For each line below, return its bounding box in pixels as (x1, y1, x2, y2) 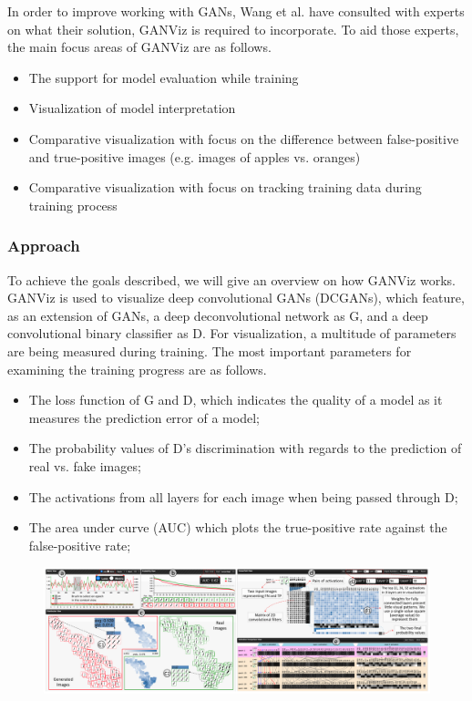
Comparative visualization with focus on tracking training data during (28, 178, 422, 197)
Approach (7, 234, 80, 257)
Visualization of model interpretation (28, 98, 236, 118)
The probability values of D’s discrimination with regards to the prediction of (28, 438, 462, 458)
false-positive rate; (28, 535, 131, 554)
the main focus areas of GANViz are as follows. (7, 37, 272, 57)
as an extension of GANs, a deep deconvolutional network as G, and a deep (7, 305, 428, 325)
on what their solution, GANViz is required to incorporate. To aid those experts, (7, 19, 459, 38)
